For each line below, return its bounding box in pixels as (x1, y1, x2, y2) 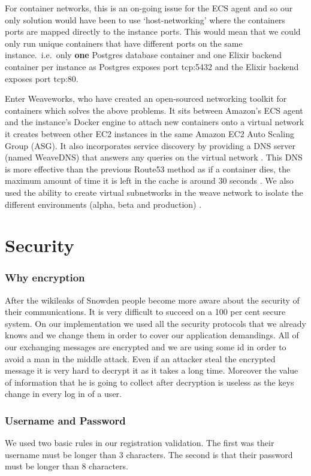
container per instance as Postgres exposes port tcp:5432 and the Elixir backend (5, 60, 299, 72)
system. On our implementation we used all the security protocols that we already (5, 317, 306, 329)
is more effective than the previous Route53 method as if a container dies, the (5, 162, 291, 175)
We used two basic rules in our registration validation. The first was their (5, 436, 274, 449)
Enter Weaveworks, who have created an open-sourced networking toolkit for (5, 92, 287, 105)
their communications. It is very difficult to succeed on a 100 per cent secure (5, 305, 286, 318)
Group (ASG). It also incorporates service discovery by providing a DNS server (5, 139, 295, 151)
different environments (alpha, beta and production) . (5, 198, 202, 210)
